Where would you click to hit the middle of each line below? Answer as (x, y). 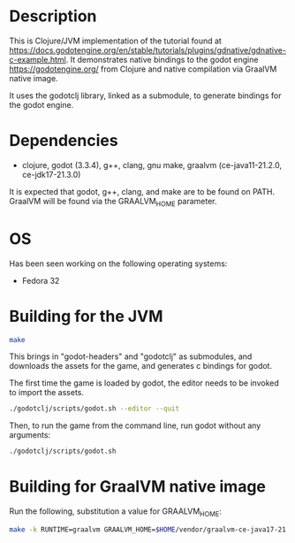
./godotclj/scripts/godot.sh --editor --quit (94, 409)
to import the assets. (47, 393)
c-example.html (38, 59)
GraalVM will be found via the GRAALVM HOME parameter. (113, 202)
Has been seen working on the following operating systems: (118, 264)
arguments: (30, 435)
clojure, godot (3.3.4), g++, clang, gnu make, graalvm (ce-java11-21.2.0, (152, 164)
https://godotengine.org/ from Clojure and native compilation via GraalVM (143, 69)
